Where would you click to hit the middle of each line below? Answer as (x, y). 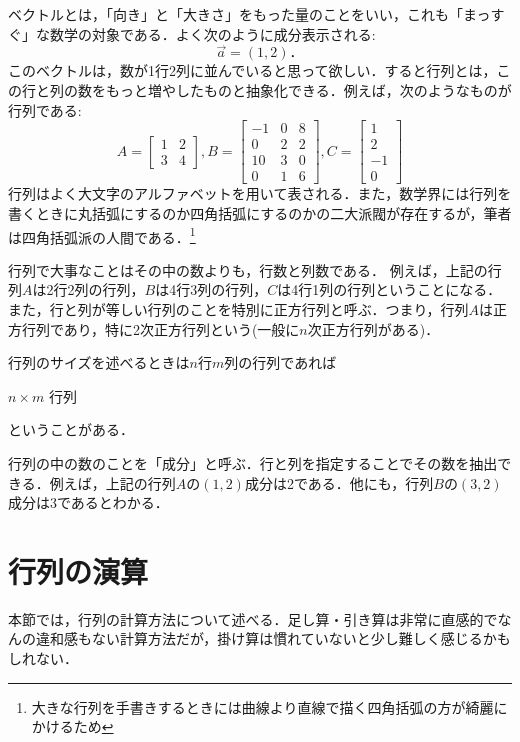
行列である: (45, 109)
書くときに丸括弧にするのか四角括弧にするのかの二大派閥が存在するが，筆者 (260, 212)
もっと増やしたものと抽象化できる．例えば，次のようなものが (308, 90)
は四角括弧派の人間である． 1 (102, 235)
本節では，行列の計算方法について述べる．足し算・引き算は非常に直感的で (253, 618)
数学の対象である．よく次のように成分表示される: (212, 33)
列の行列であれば (280, 362)
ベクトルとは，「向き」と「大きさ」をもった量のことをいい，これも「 (235, 14)
